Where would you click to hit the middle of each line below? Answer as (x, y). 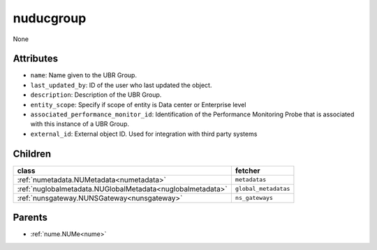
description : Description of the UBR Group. (96, 95)
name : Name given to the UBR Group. (84, 75)
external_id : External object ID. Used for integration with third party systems (144, 134)
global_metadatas (263, 189)
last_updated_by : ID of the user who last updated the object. (121, 85)
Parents (30, 218)
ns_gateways (254, 198)
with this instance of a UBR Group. (80, 124)
